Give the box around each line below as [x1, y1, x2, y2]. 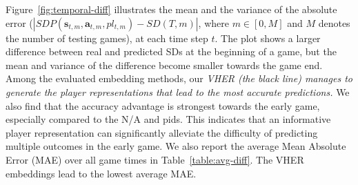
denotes [318, 15, 350, 30]
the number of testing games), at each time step [6, 30, 208, 45]
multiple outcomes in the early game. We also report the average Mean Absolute [6, 139, 346, 153]
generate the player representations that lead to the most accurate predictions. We [6, 84, 350, 99]
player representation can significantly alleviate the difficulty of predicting [6, 125, 318, 139]
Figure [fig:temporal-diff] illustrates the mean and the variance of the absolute [6, 2, 337, 16]
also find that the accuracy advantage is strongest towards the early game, [6, 98, 320, 113]
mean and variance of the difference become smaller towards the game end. [6, 57, 323, 72]
